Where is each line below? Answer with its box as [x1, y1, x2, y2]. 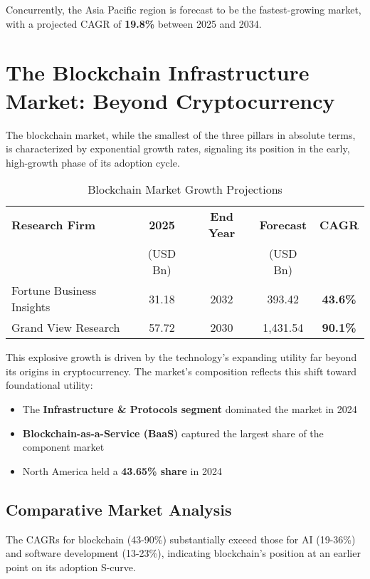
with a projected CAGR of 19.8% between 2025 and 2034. [6, 16, 262, 31]
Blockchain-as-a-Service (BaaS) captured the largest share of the [22, 425, 324, 440]
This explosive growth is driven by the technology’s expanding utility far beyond [6, 350, 357, 365]
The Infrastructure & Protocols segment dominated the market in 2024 [22, 402, 357, 417]
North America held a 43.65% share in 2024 [22, 463, 222, 478]
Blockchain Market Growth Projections [88, 181, 282, 198]
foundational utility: [6, 377, 93, 392]
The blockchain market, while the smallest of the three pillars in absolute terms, [6, 127, 356, 142]
